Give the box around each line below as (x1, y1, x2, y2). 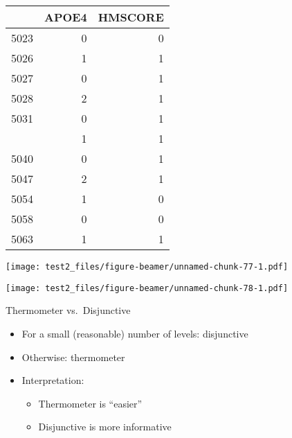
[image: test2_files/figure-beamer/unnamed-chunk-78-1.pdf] (6, 283, 289, 293)
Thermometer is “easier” (38, 396, 143, 410)
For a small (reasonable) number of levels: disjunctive (21, 326, 248, 340)
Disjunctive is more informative (38, 419, 172, 434)
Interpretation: (21, 373, 84, 387)
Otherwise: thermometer (21, 349, 125, 364)
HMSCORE (98, 9, 164, 25)
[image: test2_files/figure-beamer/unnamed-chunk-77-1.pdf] (6, 262, 289, 272)
